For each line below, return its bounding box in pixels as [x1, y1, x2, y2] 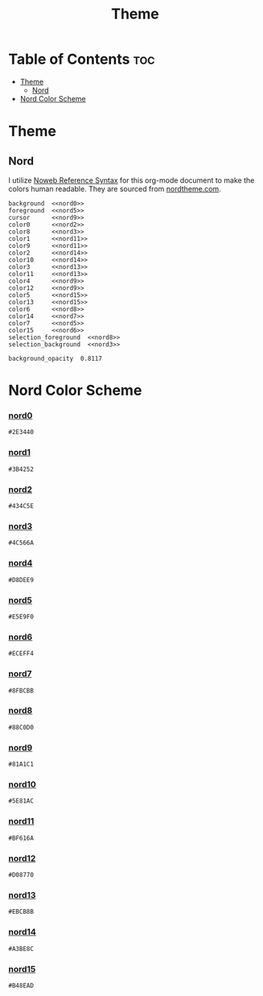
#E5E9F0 [8, 613, 35, 621]
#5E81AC [8, 797, 35, 805]
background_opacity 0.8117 [8, 354, 103, 362]
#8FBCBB [8, 686, 35, 695]
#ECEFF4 [8, 650, 35, 658]
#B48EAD [8, 982, 35, 990]
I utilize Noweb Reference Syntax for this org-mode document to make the [8, 175, 255, 185]
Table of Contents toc [8, 50, 155, 68]
